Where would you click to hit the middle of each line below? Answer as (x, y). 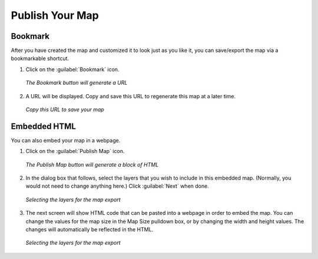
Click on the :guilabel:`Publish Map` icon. (75, 151)
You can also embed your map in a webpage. (66, 140)
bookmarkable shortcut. (40, 58)
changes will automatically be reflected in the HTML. (90, 230)
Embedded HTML (44, 126)
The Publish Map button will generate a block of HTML (92, 164)
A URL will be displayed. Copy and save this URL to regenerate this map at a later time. (131, 96)
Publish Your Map (55, 15)
